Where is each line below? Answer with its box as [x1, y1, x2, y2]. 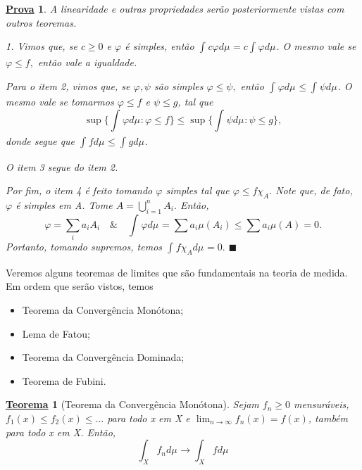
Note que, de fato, [275, 183, 353, 198]
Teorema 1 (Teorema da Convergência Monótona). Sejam [6, 397, 259, 412]
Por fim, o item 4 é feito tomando [6, 183, 153, 198]
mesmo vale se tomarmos [6, 94, 114, 109]
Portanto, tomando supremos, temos [6, 239, 163, 254]
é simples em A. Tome [15, 197, 113, 212]
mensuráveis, [293, 397, 349, 412]
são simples [154, 78, 204, 93]
